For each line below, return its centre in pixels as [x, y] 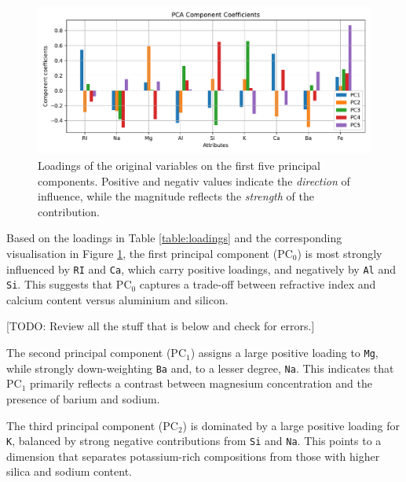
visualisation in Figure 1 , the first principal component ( [142, 253]
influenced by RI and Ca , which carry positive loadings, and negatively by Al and [201, 269]
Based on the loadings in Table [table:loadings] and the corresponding [174, 238]
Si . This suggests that [60, 284]
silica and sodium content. [69, 471]
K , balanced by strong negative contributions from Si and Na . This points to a [194, 441]
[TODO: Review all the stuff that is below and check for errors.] [161, 326]
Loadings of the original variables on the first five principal [179, 165]
